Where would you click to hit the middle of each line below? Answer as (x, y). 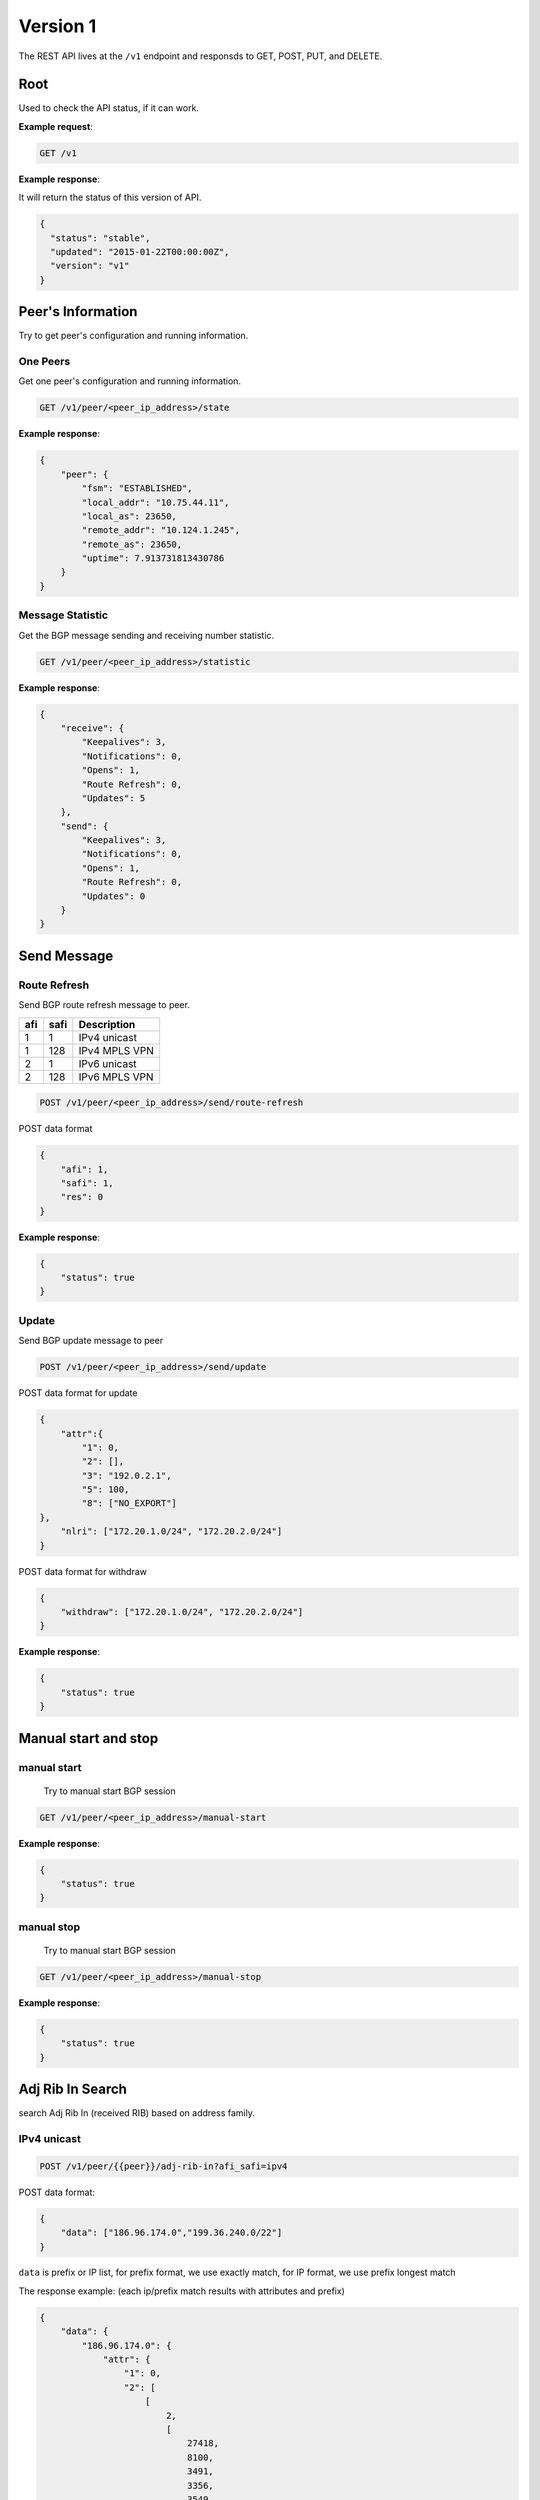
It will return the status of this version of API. (110, 197)
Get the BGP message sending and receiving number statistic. (146, 635)
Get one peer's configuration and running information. (130, 381)
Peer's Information (78, 311)
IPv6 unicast (107, 1063)
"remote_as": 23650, (132, 544)
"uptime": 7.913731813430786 (153, 558)
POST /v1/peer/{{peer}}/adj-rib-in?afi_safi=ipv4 (163, 2166)
